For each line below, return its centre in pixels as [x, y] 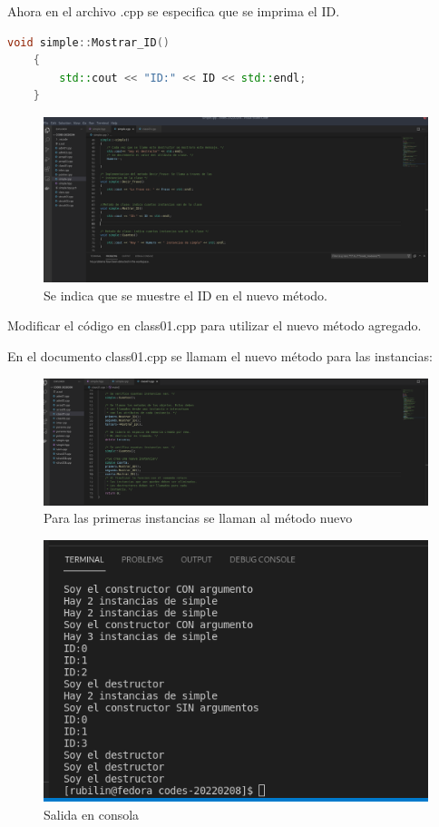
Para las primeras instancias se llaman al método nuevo [198, 518]
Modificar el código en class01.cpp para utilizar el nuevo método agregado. [215, 325]
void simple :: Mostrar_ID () [89, 42]
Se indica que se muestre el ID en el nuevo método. [185, 295]
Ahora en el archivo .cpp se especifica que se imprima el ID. [174, 11]
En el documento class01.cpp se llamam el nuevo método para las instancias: [220, 355]
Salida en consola [92, 814]
